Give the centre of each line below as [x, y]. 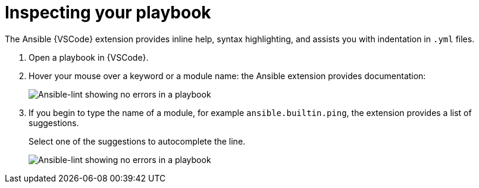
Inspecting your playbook [108, 12]
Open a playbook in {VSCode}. [89, 57]
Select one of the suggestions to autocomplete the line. [137, 141]
